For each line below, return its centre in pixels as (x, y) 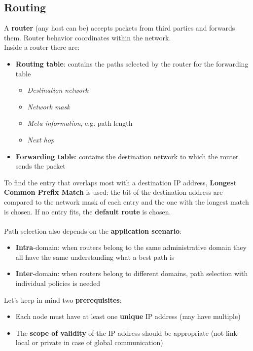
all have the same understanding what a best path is (95, 257)
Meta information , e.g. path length (80, 123)
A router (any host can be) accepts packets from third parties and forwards (120, 28)
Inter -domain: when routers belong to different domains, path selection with (132, 273)
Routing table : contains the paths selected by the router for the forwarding (132, 63)
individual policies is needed (58, 283)
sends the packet (40, 166)
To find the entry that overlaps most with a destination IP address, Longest (120, 182)
